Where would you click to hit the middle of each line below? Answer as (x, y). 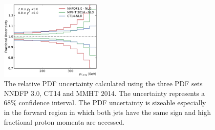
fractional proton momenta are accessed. (64, 121)
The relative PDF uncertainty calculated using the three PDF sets (103, 84)
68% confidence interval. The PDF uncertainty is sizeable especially (105, 102)
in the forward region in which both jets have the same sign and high (107, 112)
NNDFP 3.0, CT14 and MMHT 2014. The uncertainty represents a (105, 93)
